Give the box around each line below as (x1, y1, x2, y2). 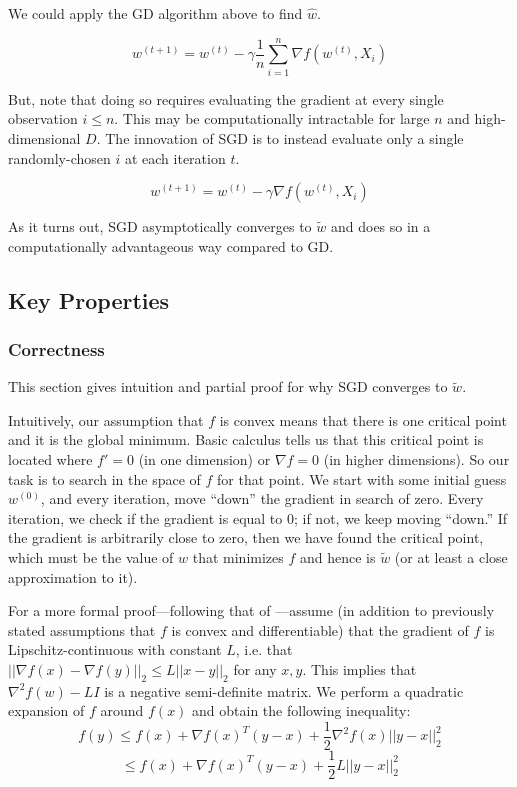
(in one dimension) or (138, 449, 271, 470)
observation (8, 108, 78, 129)
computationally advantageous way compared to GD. (8, 235, 334, 256)
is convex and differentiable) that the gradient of (171, 619, 469, 640)
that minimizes (192, 547, 284, 568)
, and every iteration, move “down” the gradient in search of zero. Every (40, 488, 484, 509)
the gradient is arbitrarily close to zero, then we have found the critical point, (8, 527, 484, 548)
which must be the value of (8, 547, 174, 568)
